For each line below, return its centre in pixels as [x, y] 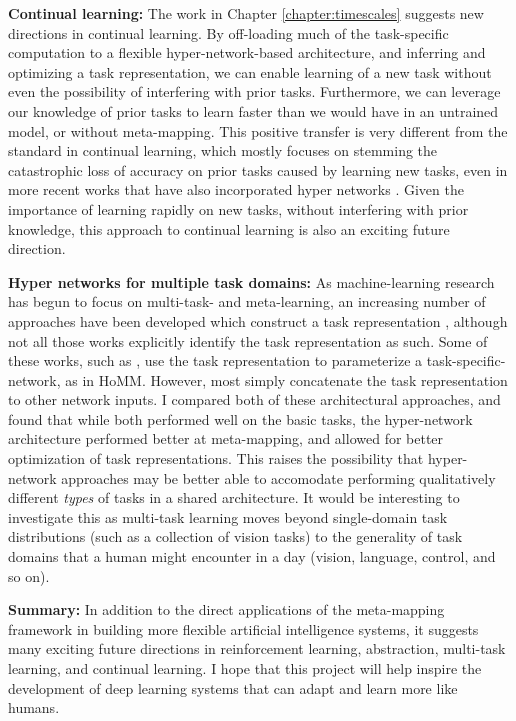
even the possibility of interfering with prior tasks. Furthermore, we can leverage [254, 91]
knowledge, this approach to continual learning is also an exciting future [229, 228]
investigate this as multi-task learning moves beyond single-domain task [228, 516]
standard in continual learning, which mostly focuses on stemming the [223, 150]
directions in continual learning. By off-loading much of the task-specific [228, 32]
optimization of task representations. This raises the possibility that [216, 458]
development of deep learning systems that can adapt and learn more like [233, 687]
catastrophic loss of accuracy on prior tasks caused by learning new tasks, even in [258, 169]
